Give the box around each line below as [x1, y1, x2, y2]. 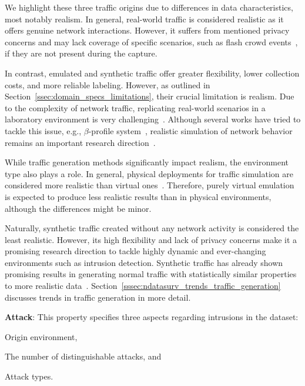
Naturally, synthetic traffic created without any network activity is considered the [5, 222, 299, 234]
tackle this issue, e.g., [5, 124, 82, 137]
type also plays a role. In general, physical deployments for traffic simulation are [5, 167, 293, 179]
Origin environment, [5, 330, 78, 342]
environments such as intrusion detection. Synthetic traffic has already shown [5, 256, 283, 268]
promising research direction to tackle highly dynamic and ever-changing [5, 245, 266, 257]
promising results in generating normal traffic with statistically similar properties [5, 268, 297, 280]
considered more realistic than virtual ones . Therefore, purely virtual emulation [5, 179, 294, 191]
